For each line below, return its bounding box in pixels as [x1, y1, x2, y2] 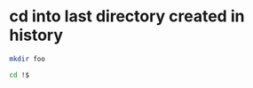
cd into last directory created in [9, 6, 245, 27]
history [9, 25, 64, 45]
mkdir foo [9, 54, 46, 63]
